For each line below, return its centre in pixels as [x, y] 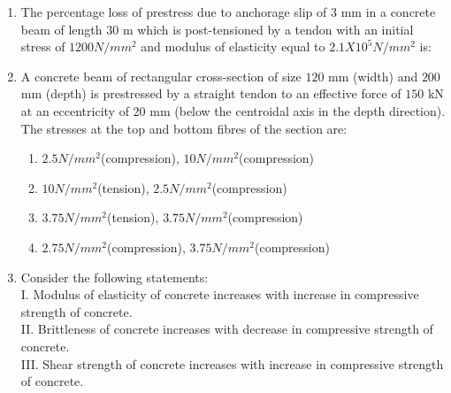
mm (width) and [373, 76]
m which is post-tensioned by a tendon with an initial [268, 29]
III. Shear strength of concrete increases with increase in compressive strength [232, 363]
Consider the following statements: [115, 277]
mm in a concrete [388, 12]
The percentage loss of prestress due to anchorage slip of [174, 12]
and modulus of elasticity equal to [233, 46]
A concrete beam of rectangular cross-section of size [161, 76]
